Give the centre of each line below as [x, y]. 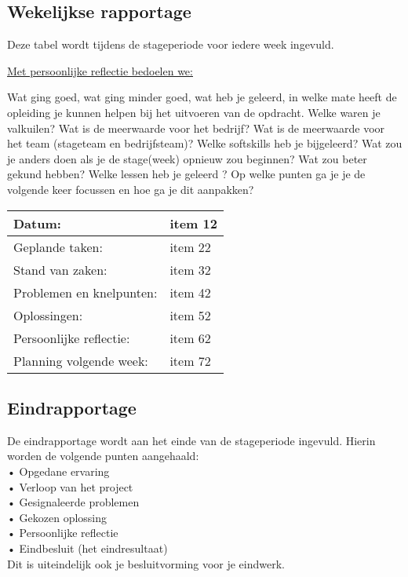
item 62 [190, 338]
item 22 [190, 247]
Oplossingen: [48, 315]
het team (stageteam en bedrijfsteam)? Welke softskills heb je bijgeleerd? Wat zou [205, 143]
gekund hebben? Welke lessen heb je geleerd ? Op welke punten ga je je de [186, 174]
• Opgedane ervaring [58, 471]
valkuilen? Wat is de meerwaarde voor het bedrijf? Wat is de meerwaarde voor [196, 128]
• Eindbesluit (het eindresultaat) [87, 548]
